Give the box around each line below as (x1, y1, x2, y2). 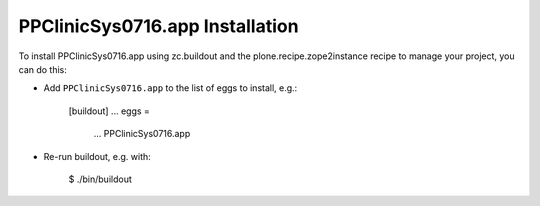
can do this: (18, 63, 67, 75)
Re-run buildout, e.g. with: (43, 150, 152, 162)
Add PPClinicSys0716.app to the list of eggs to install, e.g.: (43, 82, 298, 94)
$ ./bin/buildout (68, 173, 132, 185)
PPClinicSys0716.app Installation (18, 15, 299, 37)
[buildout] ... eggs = (68, 105, 150, 117)
